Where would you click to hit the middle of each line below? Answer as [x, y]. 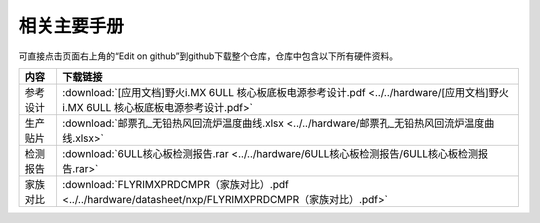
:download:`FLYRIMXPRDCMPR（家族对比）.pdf [175, 184]
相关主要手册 [71, 26]
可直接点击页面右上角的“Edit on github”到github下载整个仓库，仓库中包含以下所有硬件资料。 [208, 56]
